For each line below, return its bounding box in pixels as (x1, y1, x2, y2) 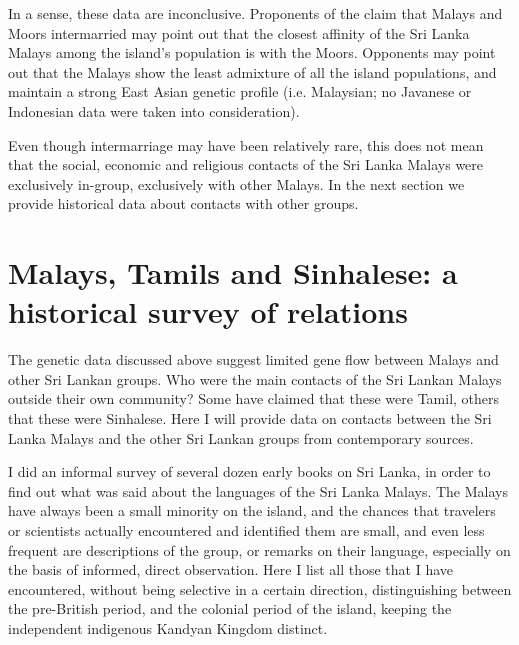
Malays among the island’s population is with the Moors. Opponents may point (8, 42, 496, 63)
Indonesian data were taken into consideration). (8, 100, 300, 121)
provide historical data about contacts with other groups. (8, 193, 359, 214)
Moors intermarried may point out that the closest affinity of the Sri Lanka (8, 22, 470, 43)
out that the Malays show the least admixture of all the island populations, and (8, 61, 497, 82)
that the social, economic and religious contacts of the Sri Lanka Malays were (8, 154, 484, 175)
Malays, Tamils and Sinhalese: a (8, 252, 458, 293)
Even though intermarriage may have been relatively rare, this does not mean (8, 134, 484, 155)
